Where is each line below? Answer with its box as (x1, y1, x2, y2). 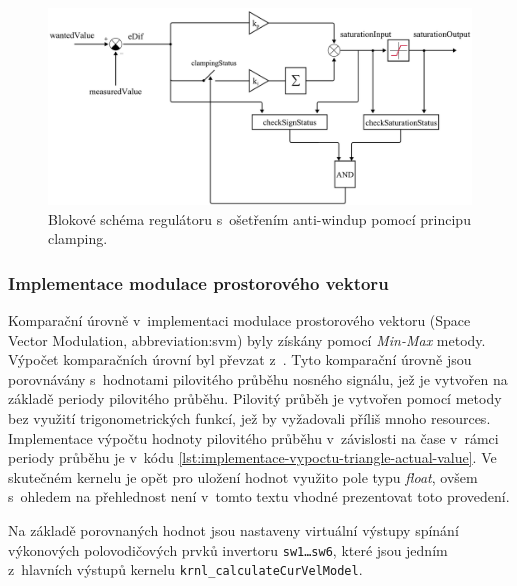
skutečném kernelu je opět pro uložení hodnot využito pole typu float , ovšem (8, 466, 478, 487)
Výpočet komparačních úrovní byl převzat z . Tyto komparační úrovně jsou (8, 349, 472, 370)
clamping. (48, 228, 108, 249)
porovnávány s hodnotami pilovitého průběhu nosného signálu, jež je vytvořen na (8, 368, 508, 389)
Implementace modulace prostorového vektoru (8, 270, 389, 295)
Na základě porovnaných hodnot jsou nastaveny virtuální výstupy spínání (8, 520, 459, 541)
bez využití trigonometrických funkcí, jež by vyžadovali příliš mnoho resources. (8, 408, 491, 429)
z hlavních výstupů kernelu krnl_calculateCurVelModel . (8, 559, 363, 580)
